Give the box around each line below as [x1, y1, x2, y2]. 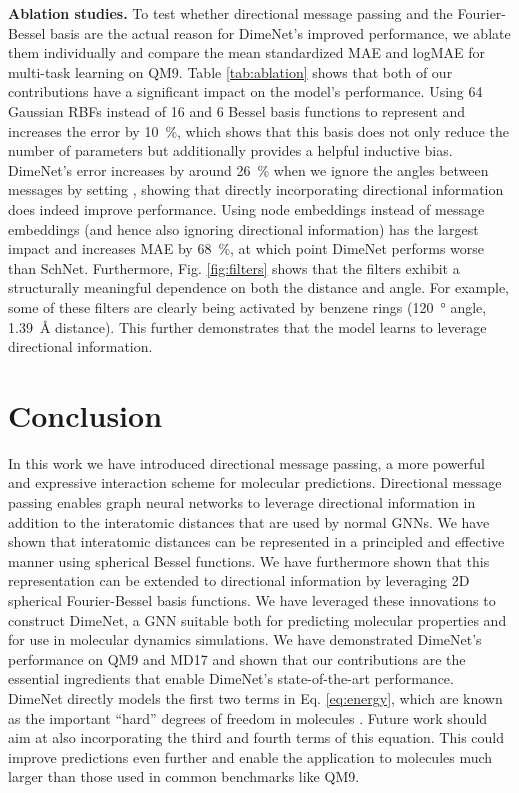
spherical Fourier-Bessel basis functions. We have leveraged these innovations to [8, 589, 496, 610]
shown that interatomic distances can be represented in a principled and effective [8, 531, 505, 552]
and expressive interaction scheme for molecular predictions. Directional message [8, 472, 502, 493]
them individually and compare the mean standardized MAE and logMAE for [8, 42, 486, 63]
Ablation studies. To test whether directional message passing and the [8, 3, 453, 23]
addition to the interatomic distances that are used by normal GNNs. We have [8, 511, 490, 532]
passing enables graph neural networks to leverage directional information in [8, 492, 476, 512]
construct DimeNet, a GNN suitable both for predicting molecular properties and [8, 609, 507, 630]
